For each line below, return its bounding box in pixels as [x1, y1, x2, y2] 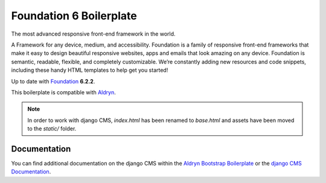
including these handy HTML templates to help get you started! [11, 66, 168, 74]
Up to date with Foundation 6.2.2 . [11, 77, 95, 85]
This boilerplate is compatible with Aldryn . [11, 88, 116, 96]
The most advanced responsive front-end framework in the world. [11, 30, 176, 37]
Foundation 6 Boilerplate [11, 9, 137, 22]
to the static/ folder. [27, 125, 77, 132]
